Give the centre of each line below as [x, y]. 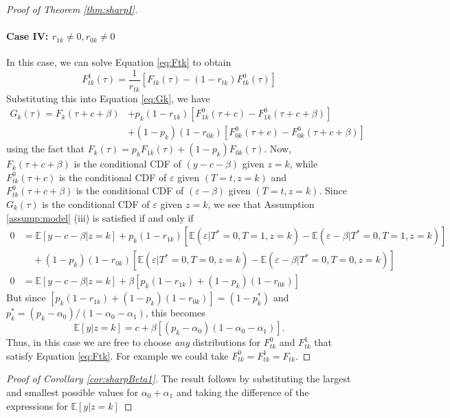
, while [304, 164]
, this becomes [175, 313]
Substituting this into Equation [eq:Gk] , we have [108, 98]
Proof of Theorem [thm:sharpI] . [72, 9]
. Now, [278, 149]
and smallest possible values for [72, 392]
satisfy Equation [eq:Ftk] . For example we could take [117, 355]
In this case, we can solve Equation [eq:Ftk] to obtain [119, 62]
